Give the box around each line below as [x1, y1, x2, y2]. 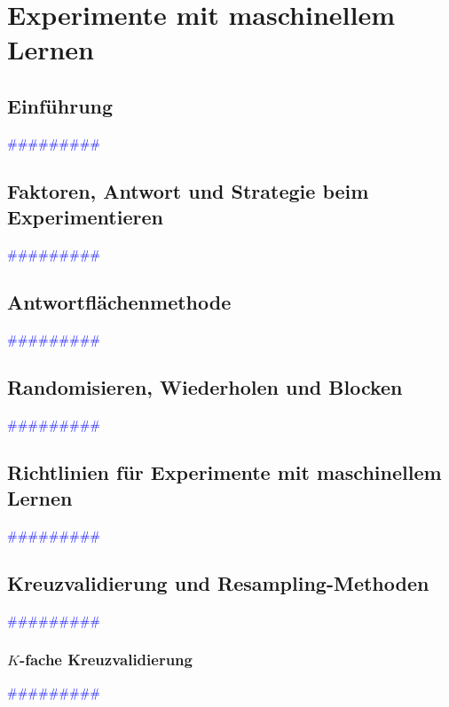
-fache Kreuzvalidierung [19, 648, 193, 671]
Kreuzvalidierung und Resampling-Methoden [7, 569, 429, 596]
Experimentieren [7, 203, 163, 231]
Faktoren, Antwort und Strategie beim [7, 177, 369, 204]
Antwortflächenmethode [7, 287, 232, 315]
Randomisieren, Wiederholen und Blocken [7, 373, 403, 400]
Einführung [7, 91, 114, 119]
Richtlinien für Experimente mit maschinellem [7, 458, 442, 485]
